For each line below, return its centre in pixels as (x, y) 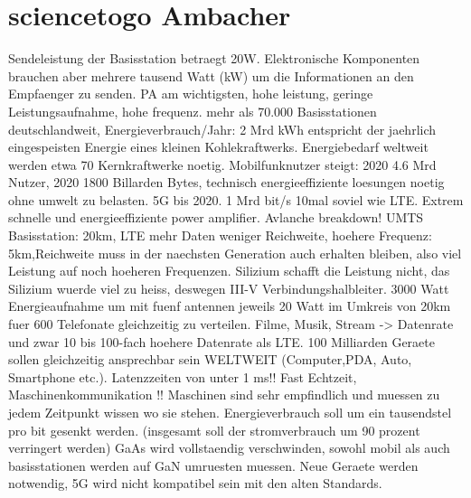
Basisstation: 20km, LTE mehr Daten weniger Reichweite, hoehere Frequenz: (220, 235)
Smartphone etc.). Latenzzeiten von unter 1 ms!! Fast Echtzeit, (183, 376)
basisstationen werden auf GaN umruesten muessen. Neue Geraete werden (213, 465)
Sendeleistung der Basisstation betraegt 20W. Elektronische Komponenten (214, 58)
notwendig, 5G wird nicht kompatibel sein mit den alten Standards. (195, 483)
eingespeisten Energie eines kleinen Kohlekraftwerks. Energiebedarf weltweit (218, 147)
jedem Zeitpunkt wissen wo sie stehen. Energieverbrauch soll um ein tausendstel (230, 412)
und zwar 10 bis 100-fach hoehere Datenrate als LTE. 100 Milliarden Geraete (221, 341)
